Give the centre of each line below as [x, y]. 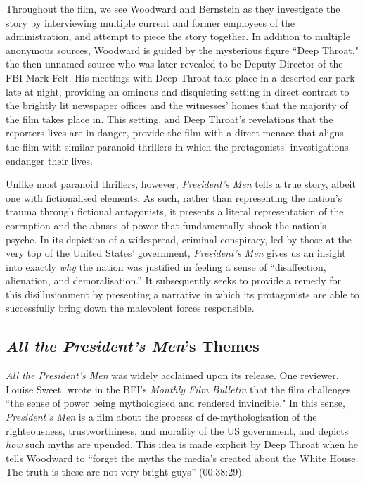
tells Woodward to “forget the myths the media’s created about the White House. [182, 458]
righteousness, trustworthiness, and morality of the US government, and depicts [177, 430]
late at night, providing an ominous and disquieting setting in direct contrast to [178, 91]
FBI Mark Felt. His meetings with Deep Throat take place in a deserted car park [180, 77]
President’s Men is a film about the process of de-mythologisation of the [161, 417]
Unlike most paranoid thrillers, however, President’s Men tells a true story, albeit [181, 184]
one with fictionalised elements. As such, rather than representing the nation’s [174, 197]
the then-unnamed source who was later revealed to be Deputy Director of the [174, 64]
